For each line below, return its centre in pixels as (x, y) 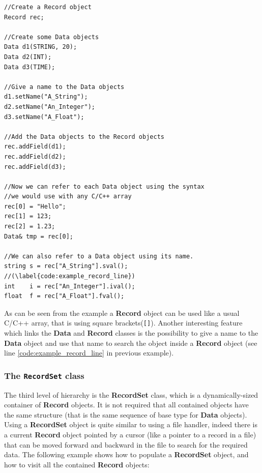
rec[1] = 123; (28, 216)
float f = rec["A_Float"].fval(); (64, 296)
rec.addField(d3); (35, 167)
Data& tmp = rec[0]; (39, 236)
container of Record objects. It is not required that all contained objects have (126, 405)
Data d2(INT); (28, 57)
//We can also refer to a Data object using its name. (99, 256)
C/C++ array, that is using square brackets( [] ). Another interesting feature (123, 323)
